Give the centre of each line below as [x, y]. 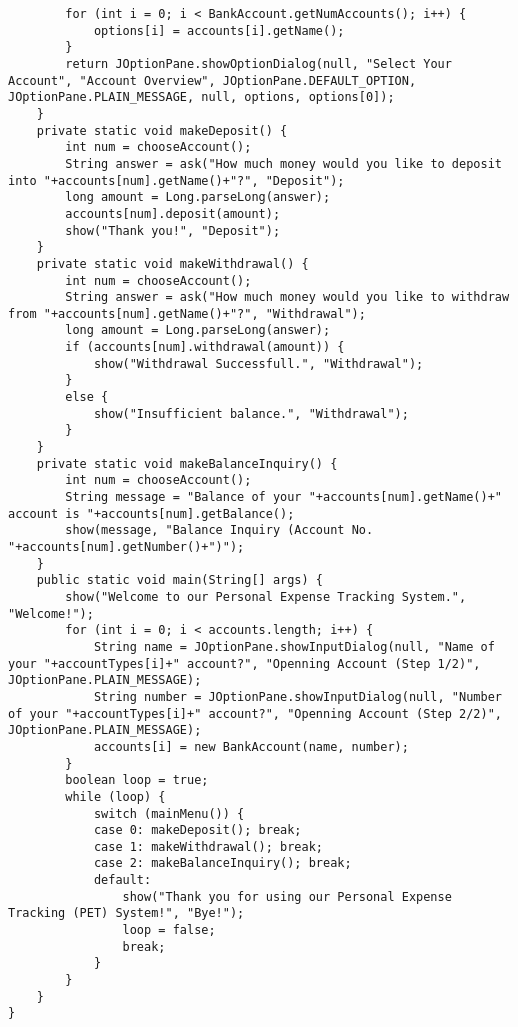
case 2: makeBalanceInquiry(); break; [222, 863]
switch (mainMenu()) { [169, 813]
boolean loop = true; [137, 780]
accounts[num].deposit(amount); [173, 213]
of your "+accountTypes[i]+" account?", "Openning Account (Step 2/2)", [255, 713]
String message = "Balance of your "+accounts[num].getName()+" [283, 497]
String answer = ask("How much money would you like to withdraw [287, 297]
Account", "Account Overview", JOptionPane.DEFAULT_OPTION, [212, 80]
